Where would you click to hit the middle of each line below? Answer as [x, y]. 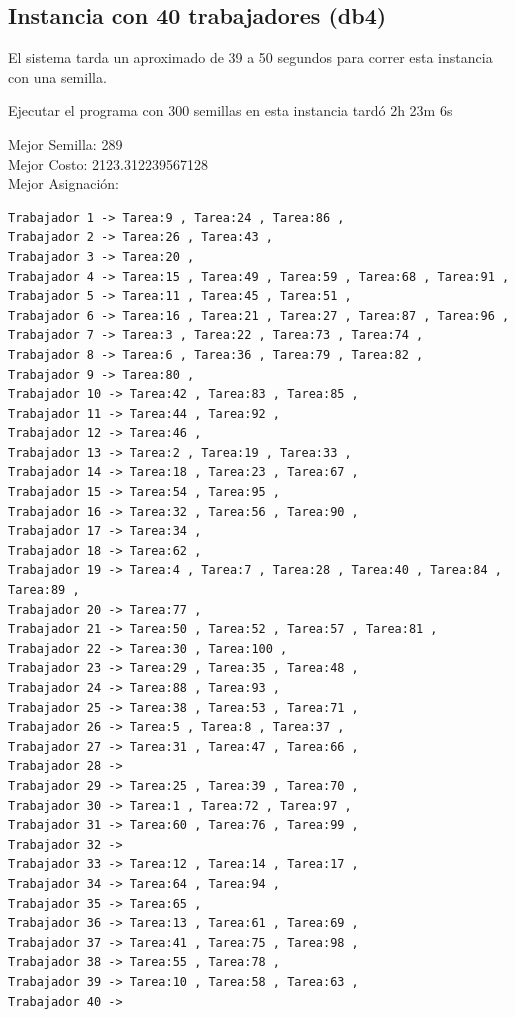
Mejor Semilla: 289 [65, 143]
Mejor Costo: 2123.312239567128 [108, 163]
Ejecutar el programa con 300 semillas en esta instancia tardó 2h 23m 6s [230, 110]
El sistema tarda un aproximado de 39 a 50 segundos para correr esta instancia [250, 57]
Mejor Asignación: [63, 183]
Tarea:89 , [44, 590]
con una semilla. [57, 76]
